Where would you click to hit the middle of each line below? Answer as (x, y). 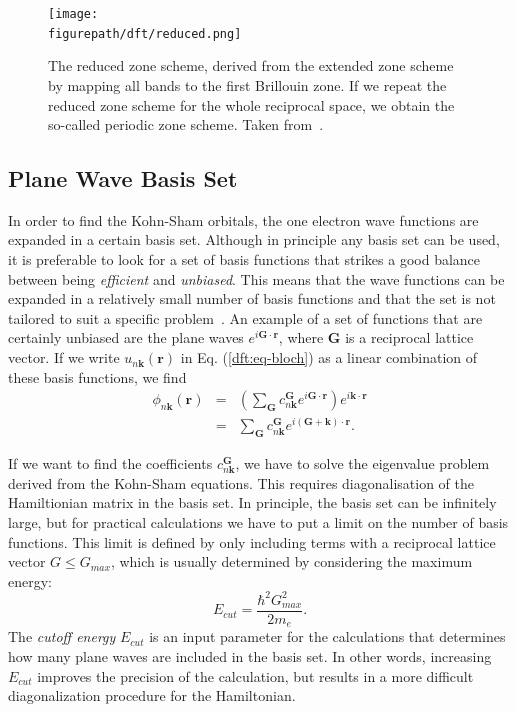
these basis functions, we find (97, 376)
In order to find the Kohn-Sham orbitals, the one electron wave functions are (243, 219)
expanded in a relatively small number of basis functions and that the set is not (252, 298)
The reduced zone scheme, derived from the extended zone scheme (251, 65)
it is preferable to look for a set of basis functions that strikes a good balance (244, 259)
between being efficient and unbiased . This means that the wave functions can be (256, 278)
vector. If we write (64, 357)
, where (301, 337)
